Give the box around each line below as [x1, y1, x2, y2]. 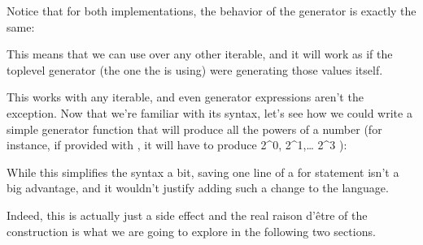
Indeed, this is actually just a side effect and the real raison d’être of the [7, 206, 368, 223]
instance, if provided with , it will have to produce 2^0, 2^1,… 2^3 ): [7, 136, 347, 153]
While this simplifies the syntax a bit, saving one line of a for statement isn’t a [7, 163, 399, 180]
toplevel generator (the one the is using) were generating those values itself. [7, 61, 383, 78]
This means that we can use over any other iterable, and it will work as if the [7, 45, 393, 62]
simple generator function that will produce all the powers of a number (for [7, 120, 382, 137]
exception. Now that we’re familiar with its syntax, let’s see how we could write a [7, 104, 412, 121]
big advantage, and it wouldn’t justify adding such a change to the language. [7, 179, 389, 196]
